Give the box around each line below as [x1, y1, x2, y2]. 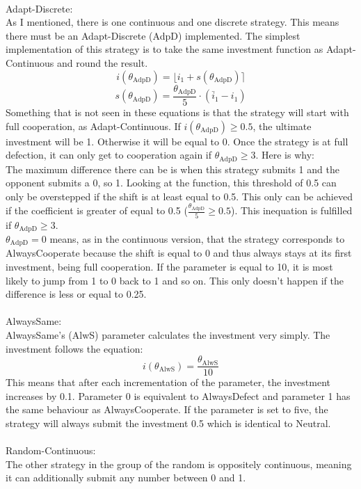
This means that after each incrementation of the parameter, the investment [6, 375, 331, 390]
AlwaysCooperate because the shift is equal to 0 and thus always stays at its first [6, 246, 352, 260]
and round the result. [56, 55, 148, 70]
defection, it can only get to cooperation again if [6, 147, 212, 162]
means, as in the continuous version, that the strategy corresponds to [49, 231, 345, 246]
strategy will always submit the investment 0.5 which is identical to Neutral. [6, 416, 331, 430]
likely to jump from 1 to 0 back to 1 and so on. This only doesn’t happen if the [6, 273, 344, 287]
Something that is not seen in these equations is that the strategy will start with [6, 105, 349, 120]
